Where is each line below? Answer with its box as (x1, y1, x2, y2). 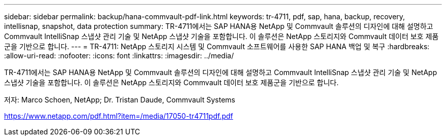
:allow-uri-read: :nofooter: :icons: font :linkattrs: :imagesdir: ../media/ (4, 51, 234, 60)
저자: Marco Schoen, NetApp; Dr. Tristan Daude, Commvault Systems (4, 95, 235, 104)
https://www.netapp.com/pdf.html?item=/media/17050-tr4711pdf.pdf (4, 112, 233, 120)
